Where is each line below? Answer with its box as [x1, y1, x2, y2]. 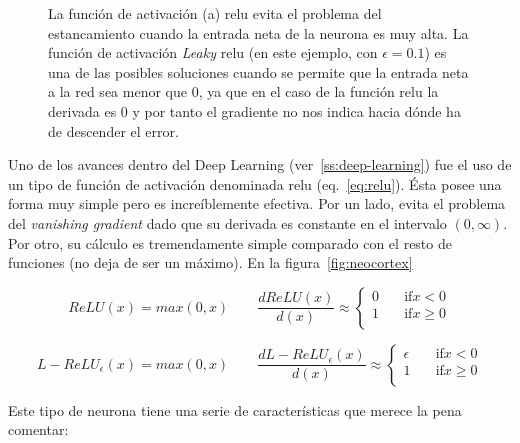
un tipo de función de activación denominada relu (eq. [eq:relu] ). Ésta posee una [8, 173, 502, 194]
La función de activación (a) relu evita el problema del [48, 3, 382, 23]
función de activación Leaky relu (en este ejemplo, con [48, 42, 378, 63]
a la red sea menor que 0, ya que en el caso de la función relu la [48, 81, 439, 102]
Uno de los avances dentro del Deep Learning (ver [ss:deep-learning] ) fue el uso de [8, 154, 512, 175]
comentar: [8, 419, 69, 440]
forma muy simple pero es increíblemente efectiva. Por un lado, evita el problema [8, 193, 506, 214]
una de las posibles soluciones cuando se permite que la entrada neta [48, 61, 469, 82]
